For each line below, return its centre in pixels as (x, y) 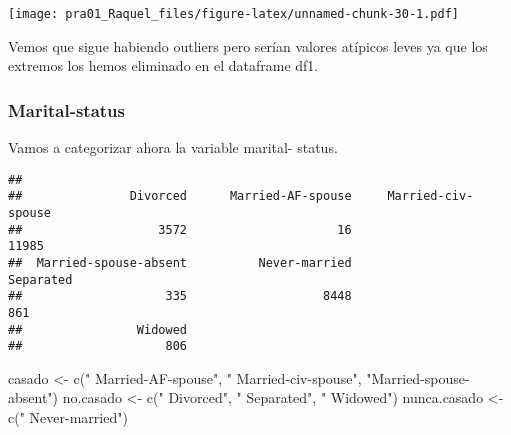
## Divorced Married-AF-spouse (180, 196)
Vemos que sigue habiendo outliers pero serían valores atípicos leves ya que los (248, 45)
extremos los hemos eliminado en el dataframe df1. (163, 65)
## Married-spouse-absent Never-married (180, 262)
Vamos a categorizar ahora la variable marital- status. (173, 147)
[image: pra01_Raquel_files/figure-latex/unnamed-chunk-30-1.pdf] (234, 14)
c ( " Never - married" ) (68, 417)
